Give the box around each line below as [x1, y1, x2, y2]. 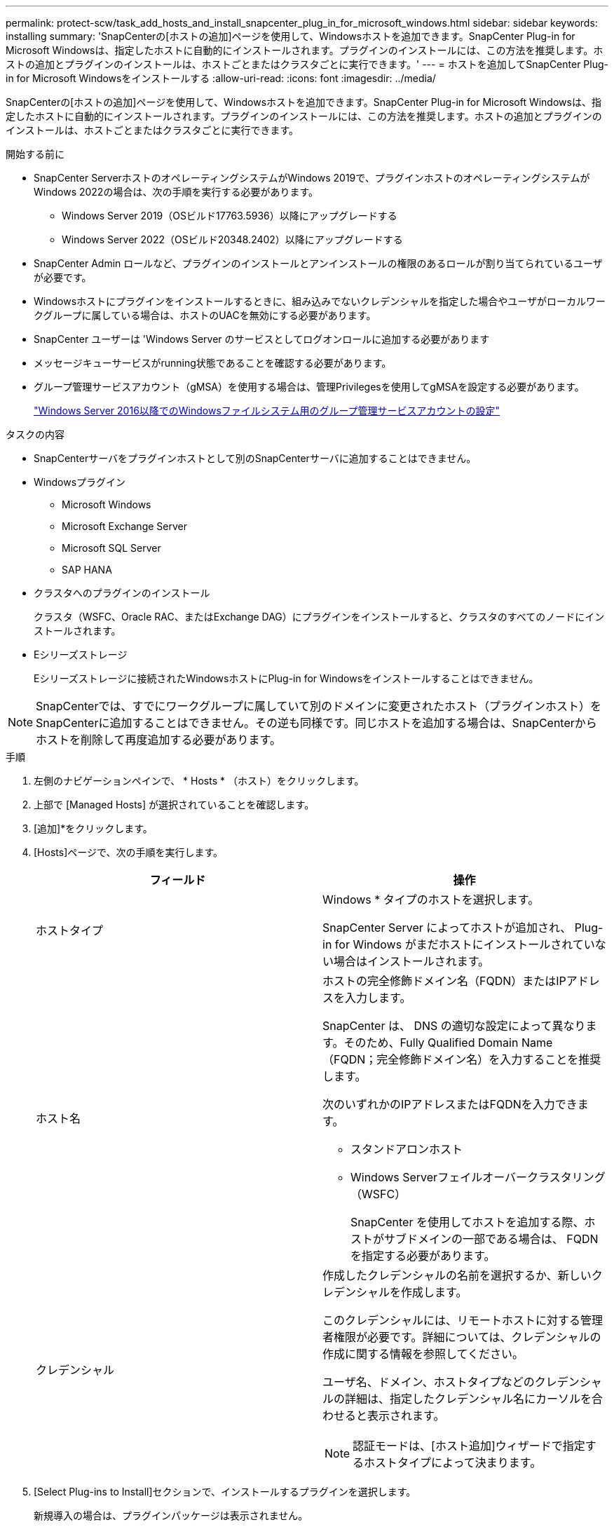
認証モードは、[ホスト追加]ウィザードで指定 [353, 1439, 585, 1453]
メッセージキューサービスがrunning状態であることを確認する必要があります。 [34, 357, 392, 369]
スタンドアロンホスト [350, 1142, 463, 1156]
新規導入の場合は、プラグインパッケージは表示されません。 [34, 1509, 308, 1521]
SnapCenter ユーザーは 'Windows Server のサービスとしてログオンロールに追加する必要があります [34, 333, 490, 345]
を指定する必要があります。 [350, 1249, 496, 1263]
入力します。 [345, 991, 411, 1005]
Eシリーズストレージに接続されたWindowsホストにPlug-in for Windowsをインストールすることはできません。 [34, 672, 539, 684]
